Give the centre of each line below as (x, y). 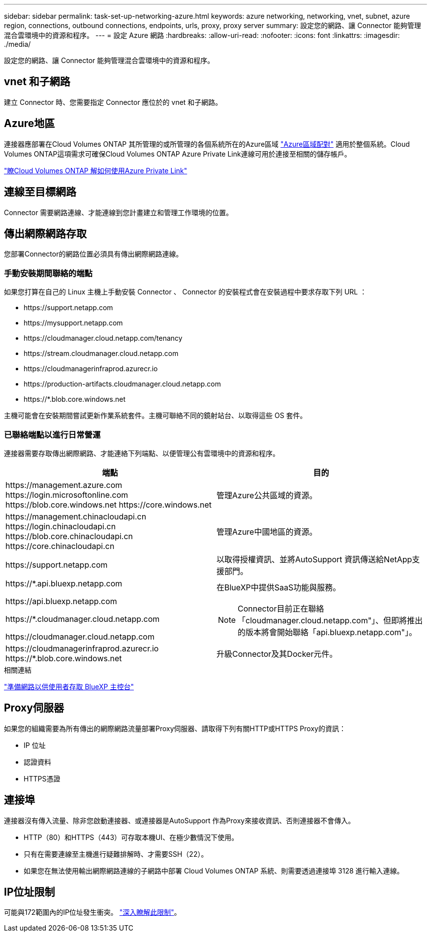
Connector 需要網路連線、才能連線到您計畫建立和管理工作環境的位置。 (119, 212)
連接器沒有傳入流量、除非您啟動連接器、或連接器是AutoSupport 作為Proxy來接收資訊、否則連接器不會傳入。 (180, 820)
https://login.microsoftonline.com (67, 495)
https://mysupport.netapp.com (73, 323)
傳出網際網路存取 (45, 233)
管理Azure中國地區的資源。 (267, 532)
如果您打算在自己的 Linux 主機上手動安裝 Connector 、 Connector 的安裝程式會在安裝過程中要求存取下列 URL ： (185, 292)
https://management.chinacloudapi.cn (76, 516)
